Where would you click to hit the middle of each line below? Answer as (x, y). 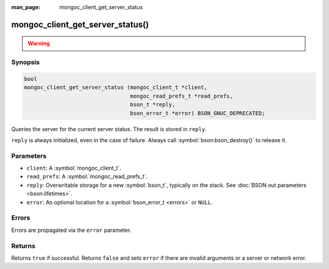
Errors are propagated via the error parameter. (71, 230)
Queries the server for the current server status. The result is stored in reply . (109, 129)
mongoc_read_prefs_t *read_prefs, (182, 96)
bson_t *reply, (153, 105)
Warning (39, 43)
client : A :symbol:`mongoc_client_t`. (74, 168)
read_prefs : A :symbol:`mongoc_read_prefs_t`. (87, 176)
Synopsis (25, 62)
